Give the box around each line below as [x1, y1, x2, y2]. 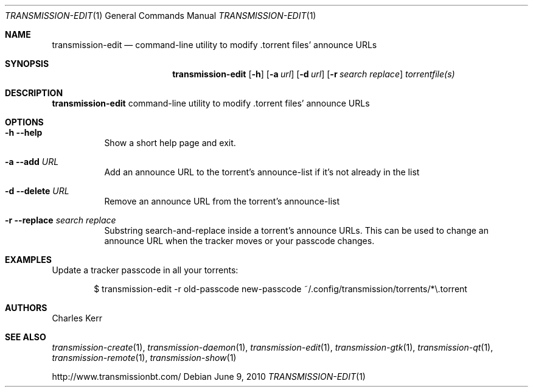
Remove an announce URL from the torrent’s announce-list [104, 196, 340, 206]
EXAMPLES [5, 254, 52, 265]
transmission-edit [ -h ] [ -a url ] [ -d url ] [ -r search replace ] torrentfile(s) [172, 69, 455, 79]
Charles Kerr [52, 313, 102, 323]
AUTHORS [5, 303, 47, 313]
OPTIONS [5, 117, 44, 127]
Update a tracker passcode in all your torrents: [52, 265, 239, 275]
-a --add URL [5, 156, 59, 167]
